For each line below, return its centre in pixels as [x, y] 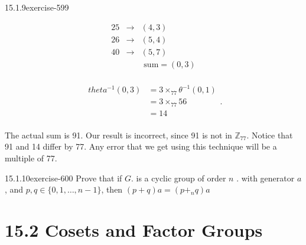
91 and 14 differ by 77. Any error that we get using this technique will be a [141, 146]
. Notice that [270, 135]
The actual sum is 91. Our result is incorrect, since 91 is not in [118, 135]
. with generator [266, 178]
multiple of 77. [31, 158]
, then [112, 189]
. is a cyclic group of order [179, 178]
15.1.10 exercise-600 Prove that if [64, 178]
